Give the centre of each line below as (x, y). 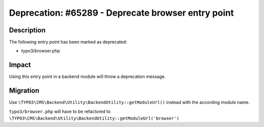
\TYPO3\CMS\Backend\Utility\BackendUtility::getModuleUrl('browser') (94, 118)
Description (27, 30)
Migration (24, 91)
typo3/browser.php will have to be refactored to (60, 111)
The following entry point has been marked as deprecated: (68, 42)
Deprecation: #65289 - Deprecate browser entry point (121, 13)
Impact (20, 65)
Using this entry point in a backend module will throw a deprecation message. (88, 76)
